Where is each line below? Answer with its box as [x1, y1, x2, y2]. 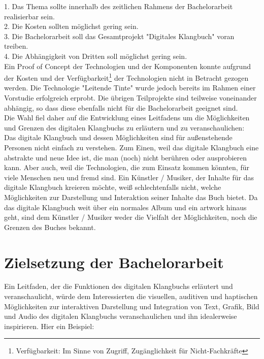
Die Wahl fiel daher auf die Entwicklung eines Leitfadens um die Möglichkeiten [4, 112, 250, 123]
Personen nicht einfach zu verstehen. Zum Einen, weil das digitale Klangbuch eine [4, 142, 259, 152]
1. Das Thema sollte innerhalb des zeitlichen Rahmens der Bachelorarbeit [4, 1, 233, 11]
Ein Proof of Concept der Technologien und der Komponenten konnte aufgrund [4, 60, 251, 71]
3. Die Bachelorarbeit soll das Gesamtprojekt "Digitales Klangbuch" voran [4, 30, 235, 41]
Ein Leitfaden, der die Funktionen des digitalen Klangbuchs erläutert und [4, 281, 233, 291]
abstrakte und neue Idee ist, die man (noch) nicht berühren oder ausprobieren [4, 152, 247, 162]
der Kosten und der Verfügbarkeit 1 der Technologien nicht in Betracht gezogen [4, 71, 249, 83]
